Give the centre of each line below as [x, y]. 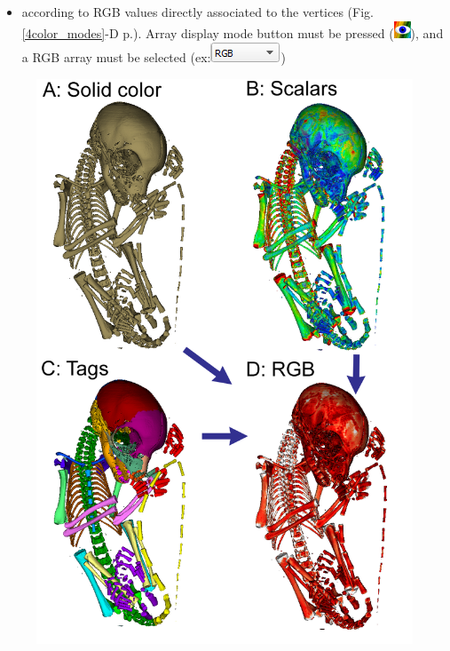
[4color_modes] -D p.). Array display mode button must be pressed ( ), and [233, 32]
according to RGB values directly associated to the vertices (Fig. [197, 12]
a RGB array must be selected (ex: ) [154, 57]
